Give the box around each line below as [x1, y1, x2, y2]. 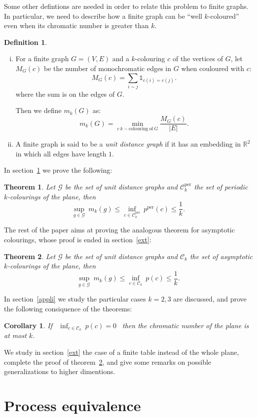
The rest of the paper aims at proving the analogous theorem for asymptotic [4, 225, 235, 235]
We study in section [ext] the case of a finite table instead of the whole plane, [4, 347, 239, 357]
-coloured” [208, 10, 239, 21]
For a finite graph [15, 53, 69, 64]
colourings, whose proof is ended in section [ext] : [4, 234, 151, 244]
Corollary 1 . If [4, 320, 52, 330]
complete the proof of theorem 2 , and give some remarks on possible [4, 356, 212, 367]
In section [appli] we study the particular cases [4, 294, 146, 304]
